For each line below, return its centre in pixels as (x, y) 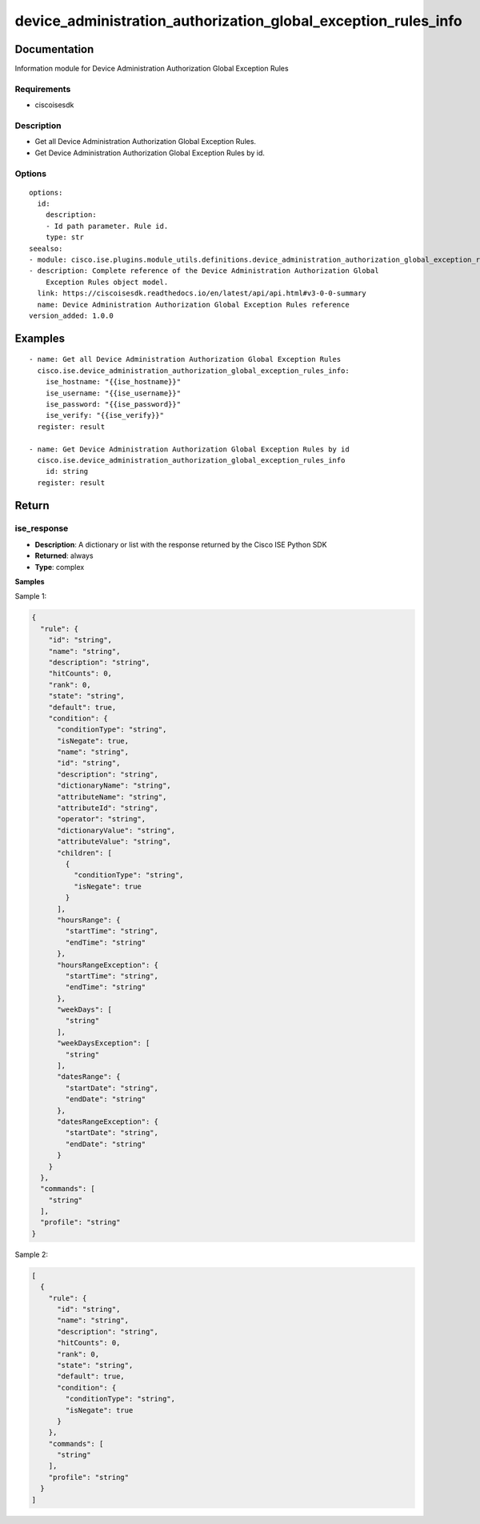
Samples (30, 582)
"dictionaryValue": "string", (116, 830)
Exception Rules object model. (107, 282)
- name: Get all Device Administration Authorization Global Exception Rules (185, 359)
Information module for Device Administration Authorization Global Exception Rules (152, 69)
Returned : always (64, 555)
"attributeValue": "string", (114, 842)
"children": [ (84, 853)
